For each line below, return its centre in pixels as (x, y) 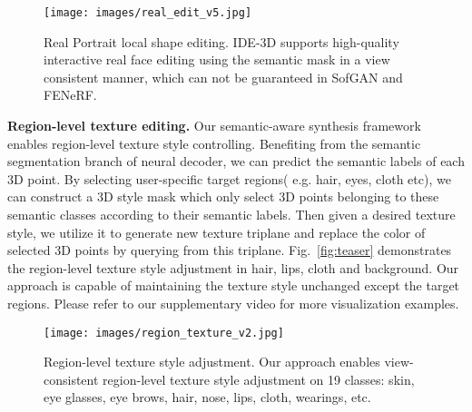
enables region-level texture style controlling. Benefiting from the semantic (214, 143)
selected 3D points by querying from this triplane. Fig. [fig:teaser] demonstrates (230, 250)
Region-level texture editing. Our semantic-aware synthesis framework (214, 126)
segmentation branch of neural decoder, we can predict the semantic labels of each (236, 161)
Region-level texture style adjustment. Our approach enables (212, 362)
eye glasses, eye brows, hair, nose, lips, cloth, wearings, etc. (207, 397)
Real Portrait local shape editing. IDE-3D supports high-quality (221, 41)
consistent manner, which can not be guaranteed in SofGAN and (223, 77)
